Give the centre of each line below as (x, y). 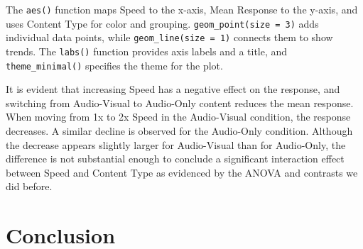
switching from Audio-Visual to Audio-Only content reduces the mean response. (180, 103)
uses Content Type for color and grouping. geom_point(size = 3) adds (162, 23)
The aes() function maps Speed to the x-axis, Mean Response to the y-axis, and (182, 9)
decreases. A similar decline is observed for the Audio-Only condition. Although (179, 131)
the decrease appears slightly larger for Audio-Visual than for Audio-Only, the (176, 144)
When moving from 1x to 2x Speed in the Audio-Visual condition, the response (178, 117)
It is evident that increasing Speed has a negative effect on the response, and (173, 89)
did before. (29, 186)
